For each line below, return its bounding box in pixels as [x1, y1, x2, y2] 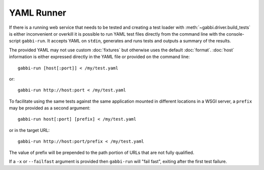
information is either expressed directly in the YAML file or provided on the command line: [9, 54, 190, 60]
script [9, 38, 21, 44]
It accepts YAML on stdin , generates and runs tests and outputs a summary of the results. [47, 38, 231, 44]
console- [226, 31, 244, 37]
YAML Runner [9, 7, 66, 18]
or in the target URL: [9, 127, 50, 133]
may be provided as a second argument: [9, 105, 90, 111]
